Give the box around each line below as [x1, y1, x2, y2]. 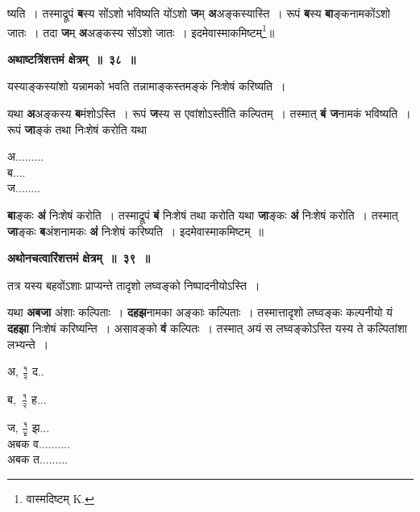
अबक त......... [7, 451, 69, 468]
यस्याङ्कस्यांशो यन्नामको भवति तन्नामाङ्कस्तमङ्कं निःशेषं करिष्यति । [7, 78, 286, 94]
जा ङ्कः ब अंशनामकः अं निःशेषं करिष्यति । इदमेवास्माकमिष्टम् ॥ [7, 222, 264, 239]
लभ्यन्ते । [7, 335, 49, 352]
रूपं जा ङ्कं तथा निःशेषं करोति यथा [7, 120, 147, 137]
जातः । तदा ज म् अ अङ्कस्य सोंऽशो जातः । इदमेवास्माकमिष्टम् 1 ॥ [7, 21, 275, 40]
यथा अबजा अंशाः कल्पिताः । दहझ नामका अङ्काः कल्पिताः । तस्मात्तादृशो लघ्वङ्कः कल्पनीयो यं [7, 304, 393, 321]
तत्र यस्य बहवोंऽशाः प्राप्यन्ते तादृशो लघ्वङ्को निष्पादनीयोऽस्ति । [7, 276, 260, 293]
